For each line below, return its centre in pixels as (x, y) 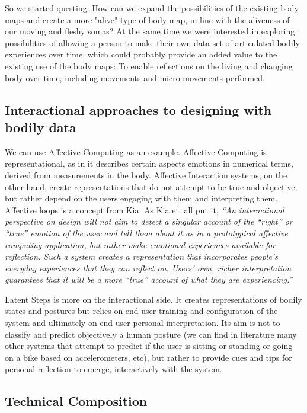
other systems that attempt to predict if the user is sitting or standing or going (149, 346)
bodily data (41, 127)
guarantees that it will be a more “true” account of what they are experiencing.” (149, 279)
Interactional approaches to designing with (138, 109)
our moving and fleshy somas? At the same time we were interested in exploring (150, 31)
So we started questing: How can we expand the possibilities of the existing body (152, 8)
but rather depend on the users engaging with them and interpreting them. (141, 198)
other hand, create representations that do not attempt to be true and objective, (151, 186)
